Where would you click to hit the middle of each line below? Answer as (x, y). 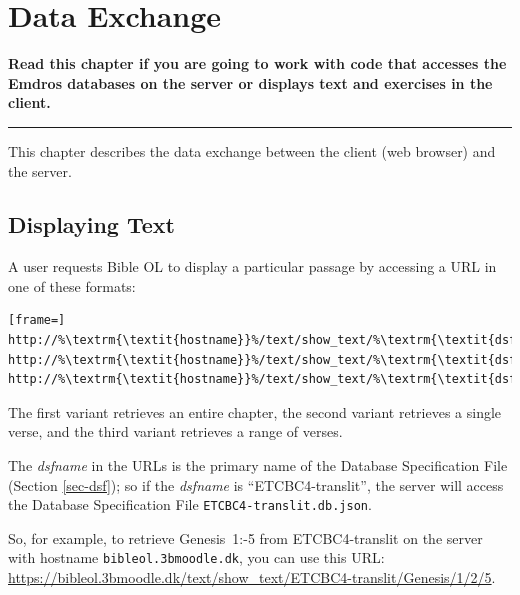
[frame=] (37, 320)
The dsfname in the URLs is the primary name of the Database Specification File (258, 465)
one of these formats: (72, 285)
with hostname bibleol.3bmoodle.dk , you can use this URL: (196, 557)
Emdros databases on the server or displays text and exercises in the (250, 82)
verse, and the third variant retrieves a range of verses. (175, 431)
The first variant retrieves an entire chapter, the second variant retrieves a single (255, 411)
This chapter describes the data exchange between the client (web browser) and (252, 150)
